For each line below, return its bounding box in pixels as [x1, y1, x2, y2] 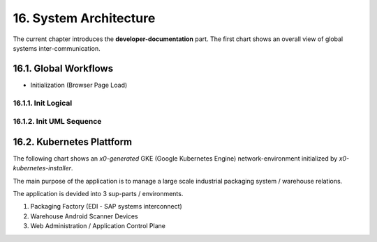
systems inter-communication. [13, 44, 101, 52]
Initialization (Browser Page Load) [30, 81, 128, 89]
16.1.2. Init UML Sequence [13, 117, 102, 127]
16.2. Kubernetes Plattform [13, 136, 133, 147]
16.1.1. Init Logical [13, 98, 73, 108]
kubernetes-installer [13, 164, 72, 172]
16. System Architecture [13, 10, 156, 26]
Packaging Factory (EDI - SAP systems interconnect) [30, 202, 183, 211]
